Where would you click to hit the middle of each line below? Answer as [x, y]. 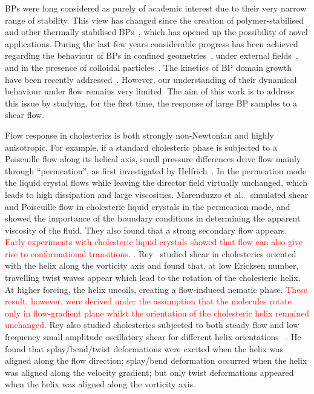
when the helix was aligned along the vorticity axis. [100, 384]
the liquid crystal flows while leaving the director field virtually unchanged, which [156, 182]
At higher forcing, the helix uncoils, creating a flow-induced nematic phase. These [156, 289]
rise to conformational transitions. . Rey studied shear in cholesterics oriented [151, 253]
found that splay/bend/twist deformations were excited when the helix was [144, 348]
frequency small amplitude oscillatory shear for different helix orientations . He [153, 337]
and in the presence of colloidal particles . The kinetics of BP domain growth [149, 67]
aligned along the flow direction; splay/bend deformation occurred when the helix [156, 360]
